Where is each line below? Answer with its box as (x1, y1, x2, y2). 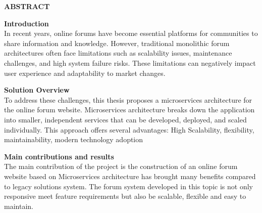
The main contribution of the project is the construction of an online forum (4, 161, 238, 172)
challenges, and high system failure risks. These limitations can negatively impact (4, 57, 256, 68)
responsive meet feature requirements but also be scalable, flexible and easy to (4, 191, 246, 201)
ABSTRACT (4, 1, 50, 11)
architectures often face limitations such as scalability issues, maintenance (4, 48, 232, 58)
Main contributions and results (4, 151, 114, 161)
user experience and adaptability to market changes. (4, 67, 166, 78)
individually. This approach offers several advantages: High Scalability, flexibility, (4, 124, 254, 135)
